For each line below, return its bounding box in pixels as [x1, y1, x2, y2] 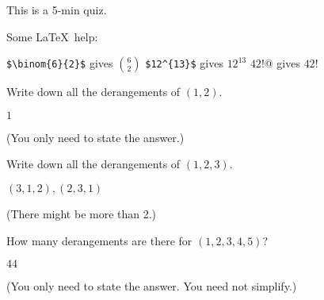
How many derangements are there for [6, 232, 192, 248]
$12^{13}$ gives [145, 55, 223, 71]
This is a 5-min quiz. [6, 2, 107, 17]
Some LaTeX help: [6, 28, 98, 44]
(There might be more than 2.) [6, 205, 157, 221]
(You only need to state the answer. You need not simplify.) [6, 278, 297, 294]
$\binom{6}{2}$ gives [6, 55, 113, 71]
